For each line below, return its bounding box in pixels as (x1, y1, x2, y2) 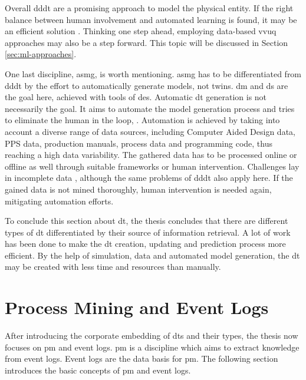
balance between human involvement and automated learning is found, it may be (5, 13, 297, 25)
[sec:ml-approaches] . (5, 48, 77, 60)
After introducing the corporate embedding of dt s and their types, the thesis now (5, 329, 298, 342)
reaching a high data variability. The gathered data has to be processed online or (5, 148, 297, 161)
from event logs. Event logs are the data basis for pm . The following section (5, 352, 278, 365)
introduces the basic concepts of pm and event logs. (5, 364, 191, 376)
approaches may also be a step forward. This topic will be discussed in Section (5, 36, 288, 48)
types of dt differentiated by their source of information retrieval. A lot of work (5, 226, 291, 238)
